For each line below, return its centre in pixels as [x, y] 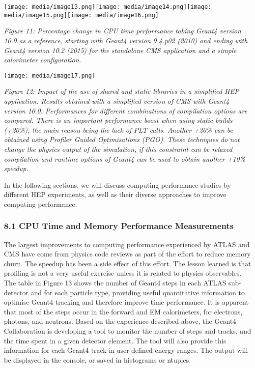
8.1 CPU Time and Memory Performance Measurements [119, 226]
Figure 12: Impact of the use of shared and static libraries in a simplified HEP [122, 91]
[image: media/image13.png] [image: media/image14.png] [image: [108, 7]
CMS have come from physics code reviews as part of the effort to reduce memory [127, 254]
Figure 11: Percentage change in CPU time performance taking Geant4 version [123, 31]
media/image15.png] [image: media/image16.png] [81, 15]
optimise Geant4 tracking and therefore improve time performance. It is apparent [126, 302]
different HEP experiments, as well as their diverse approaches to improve [115, 194]
